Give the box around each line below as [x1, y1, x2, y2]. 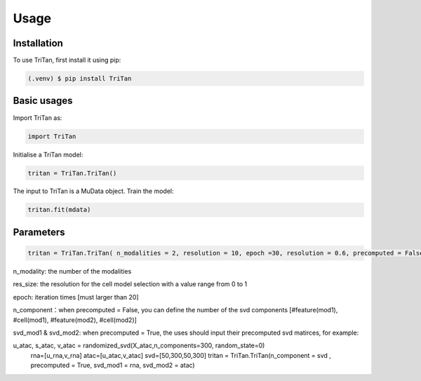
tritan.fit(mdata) [27, 206, 91, 214]
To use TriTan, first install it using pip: [13, 56, 121, 65]
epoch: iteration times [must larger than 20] [13, 293, 140, 301]
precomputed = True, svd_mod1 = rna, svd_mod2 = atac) [30, 361, 196, 370]
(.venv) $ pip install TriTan [27, 74, 132, 83]
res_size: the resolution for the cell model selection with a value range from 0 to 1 [13, 280, 248, 288]
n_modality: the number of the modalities [13, 267, 132, 276]
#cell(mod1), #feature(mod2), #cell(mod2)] [13, 316, 137, 324]
